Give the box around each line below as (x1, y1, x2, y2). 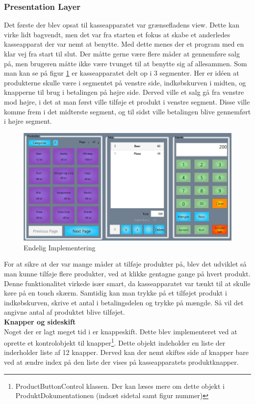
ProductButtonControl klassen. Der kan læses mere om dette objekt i (15, 380, 225, 391)
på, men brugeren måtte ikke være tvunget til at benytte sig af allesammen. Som (4, 58, 247, 68)
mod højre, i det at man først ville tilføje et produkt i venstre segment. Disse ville (4, 96, 250, 107)
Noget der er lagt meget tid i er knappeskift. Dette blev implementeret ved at (4, 326, 237, 336)
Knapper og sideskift (4, 316, 76, 326)
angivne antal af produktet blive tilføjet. (4, 307, 125, 317)
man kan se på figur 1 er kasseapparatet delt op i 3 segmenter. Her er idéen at (4, 68, 239, 78)
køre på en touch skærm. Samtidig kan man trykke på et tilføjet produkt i (4, 288, 227, 298)
